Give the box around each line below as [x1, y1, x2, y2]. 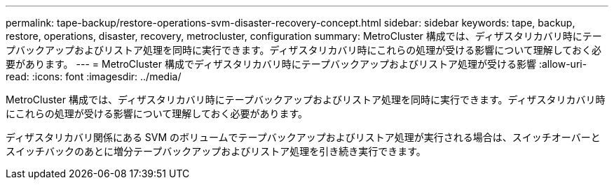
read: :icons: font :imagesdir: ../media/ [6, 71, 182, 82]
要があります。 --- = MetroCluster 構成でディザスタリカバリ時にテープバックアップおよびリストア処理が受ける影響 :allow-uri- [6, 58, 587, 70]
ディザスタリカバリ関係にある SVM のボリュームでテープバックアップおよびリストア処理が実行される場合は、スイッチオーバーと [6, 131, 601, 143]
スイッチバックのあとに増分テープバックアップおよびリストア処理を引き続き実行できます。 [6, 145, 426, 157]
